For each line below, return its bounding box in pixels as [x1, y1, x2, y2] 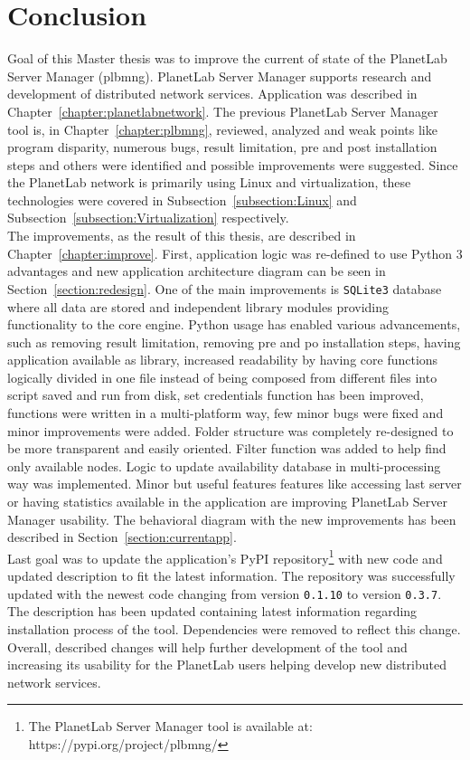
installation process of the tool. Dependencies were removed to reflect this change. [7, 619, 461, 638]
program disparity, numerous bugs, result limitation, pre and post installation [7, 138, 437, 157]
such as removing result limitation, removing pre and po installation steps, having [7, 332, 461, 351]
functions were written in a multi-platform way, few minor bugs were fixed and [7, 404, 444, 423]
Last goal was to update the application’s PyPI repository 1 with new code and [7, 546, 443, 567]
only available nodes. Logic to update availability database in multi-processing [7, 456, 441, 475]
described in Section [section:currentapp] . [7, 527, 237, 546]
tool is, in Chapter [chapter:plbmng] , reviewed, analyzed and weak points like [7, 119, 437, 138]
